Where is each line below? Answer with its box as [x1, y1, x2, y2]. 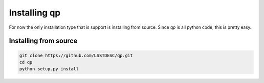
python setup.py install [19, 66, 79, 72]
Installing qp [9, 7, 61, 18]
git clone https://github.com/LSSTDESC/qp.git [19, 52, 133, 58]
